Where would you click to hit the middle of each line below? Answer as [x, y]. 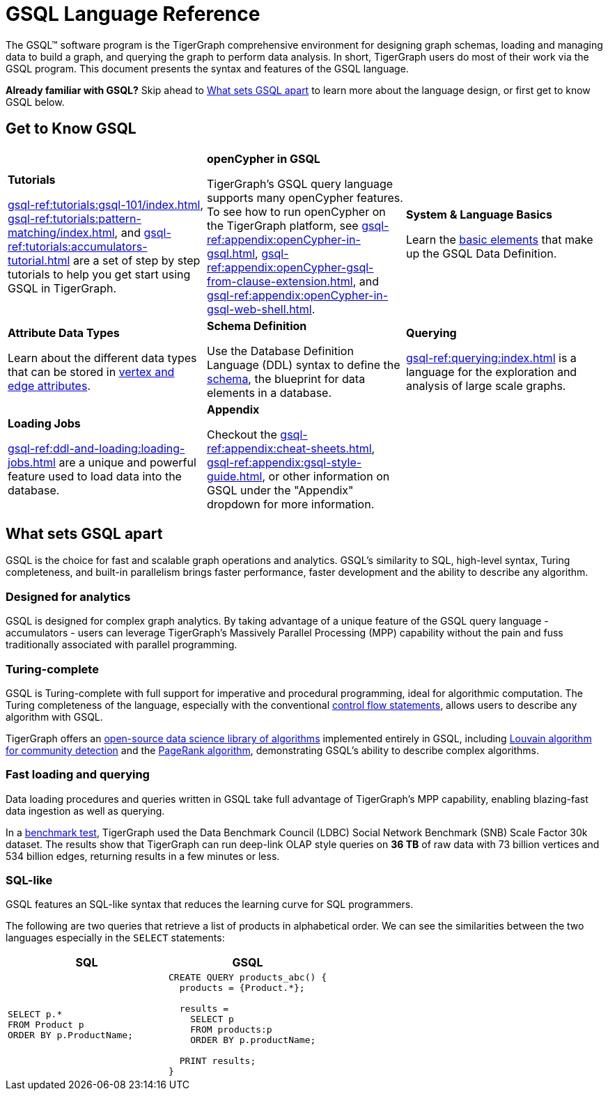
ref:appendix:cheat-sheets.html [289, 448]
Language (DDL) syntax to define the [303, 365]
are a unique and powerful [127, 462]
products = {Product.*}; [242, 988]
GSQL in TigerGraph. [62, 288]
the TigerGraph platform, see [282, 225]
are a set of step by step [137, 260]
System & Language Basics [479, 214]
